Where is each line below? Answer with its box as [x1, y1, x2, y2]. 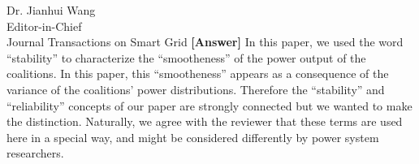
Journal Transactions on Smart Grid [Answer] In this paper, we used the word [6, 33, 404, 50]
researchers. [6, 145, 64, 162]
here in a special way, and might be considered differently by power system [6, 128, 379, 145]
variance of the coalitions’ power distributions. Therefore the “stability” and [6, 80, 385, 97]
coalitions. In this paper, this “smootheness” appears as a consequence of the [6, 65, 389, 82]
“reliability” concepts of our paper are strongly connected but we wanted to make [6, 97, 413, 114]
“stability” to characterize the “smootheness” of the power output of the [6, 49, 366, 66]
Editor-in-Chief [6, 17, 82, 34]
